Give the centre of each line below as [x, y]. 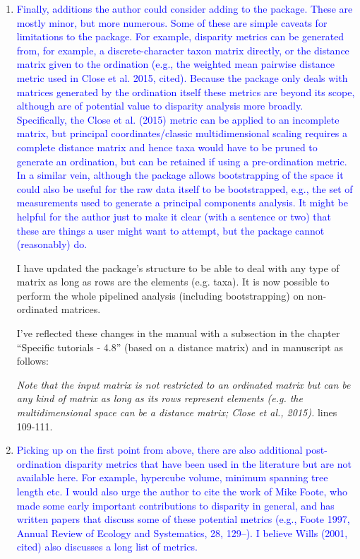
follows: [32, 361]
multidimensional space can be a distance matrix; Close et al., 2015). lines [177, 412]
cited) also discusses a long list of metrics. [107, 547]
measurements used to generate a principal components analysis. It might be [182, 202]
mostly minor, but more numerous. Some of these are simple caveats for [172, 22]
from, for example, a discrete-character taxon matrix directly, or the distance [183, 50]
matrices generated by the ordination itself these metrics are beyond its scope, [186, 92]
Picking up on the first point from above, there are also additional [160, 450]
